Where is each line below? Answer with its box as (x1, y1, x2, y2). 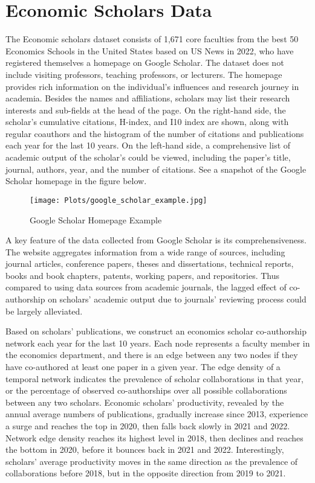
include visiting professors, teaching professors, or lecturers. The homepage (5, 68, 282, 80)
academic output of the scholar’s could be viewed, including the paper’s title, (5, 151, 291, 164)
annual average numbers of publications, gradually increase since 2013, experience (5, 408, 308, 420)
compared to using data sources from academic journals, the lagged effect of (5, 281, 287, 293)
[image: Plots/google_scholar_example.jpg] (30, 196, 207, 205)
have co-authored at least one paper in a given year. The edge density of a (5, 360, 281, 373)
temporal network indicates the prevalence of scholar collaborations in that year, (5, 372, 304, 385)
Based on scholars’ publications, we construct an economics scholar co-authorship (5, 325, 307, 337)
